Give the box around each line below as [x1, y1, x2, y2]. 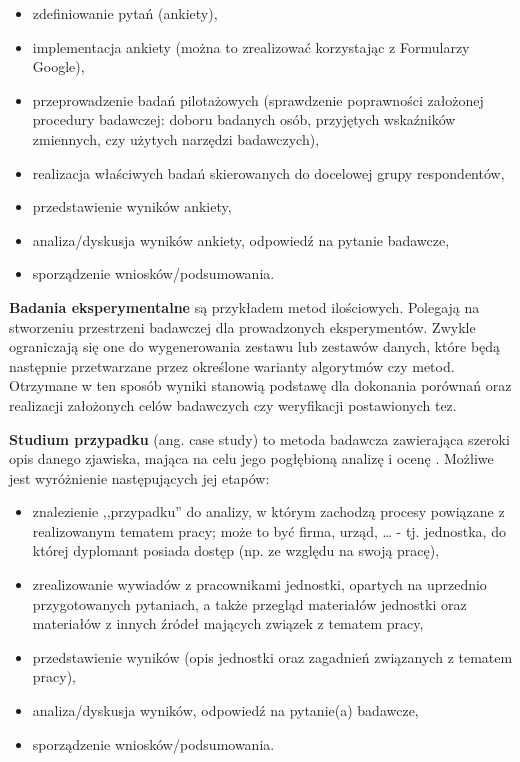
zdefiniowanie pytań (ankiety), [32, 3, 218, 23]
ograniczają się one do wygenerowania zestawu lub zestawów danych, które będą [9, 336, 501, 357]
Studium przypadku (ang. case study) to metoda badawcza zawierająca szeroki [9, 428, 510, 449]
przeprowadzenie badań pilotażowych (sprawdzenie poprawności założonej [32, 89, 484, 110]
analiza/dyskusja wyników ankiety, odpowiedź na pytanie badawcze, [32, 229, 450, 250]
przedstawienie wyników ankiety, [32, 196, 232, 217]
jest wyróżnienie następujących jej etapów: [9, 467, 270, 488]
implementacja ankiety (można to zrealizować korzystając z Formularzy [32, 36, 470, 57]
